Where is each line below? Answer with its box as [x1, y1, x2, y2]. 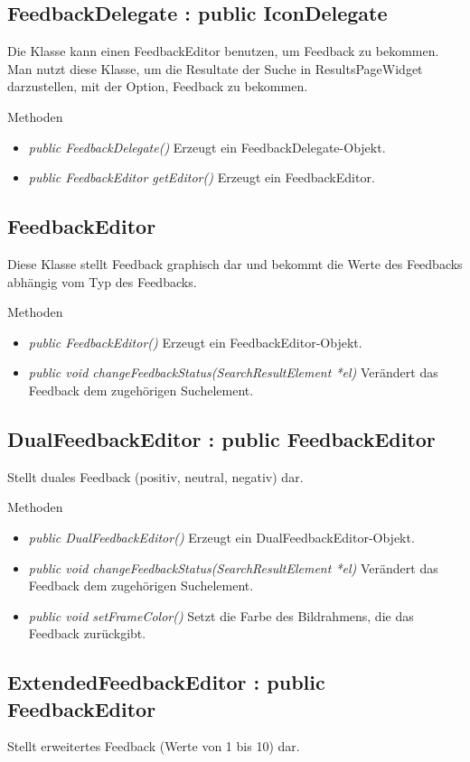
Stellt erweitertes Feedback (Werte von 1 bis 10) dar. [7, 737, 300, 756]
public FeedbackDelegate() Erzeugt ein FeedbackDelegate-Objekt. [28, 137, 386, 156]
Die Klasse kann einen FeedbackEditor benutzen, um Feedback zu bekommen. [7, 42, 439, 60]
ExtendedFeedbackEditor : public [7, 668, 325, 696]
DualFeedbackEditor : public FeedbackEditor [7, 424, 436, 452]
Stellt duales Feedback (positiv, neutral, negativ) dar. [7, 467, 304, 486]
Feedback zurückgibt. [28, 624, 146, 643]
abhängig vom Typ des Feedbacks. [7, 272, 197, 291]
